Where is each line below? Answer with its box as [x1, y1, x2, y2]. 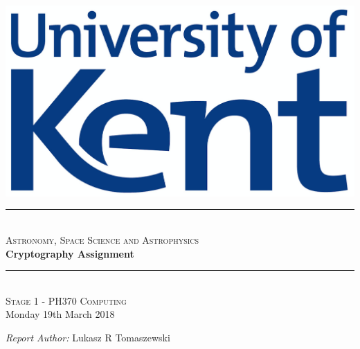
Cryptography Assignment [6, 246, 134, 260]
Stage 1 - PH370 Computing [6, 293, 127, 307]
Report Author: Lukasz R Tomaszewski [6, 330, 170, 345]
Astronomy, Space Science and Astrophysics [6, 233, 199, 247]
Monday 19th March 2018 [6, 307, 115, 321]
